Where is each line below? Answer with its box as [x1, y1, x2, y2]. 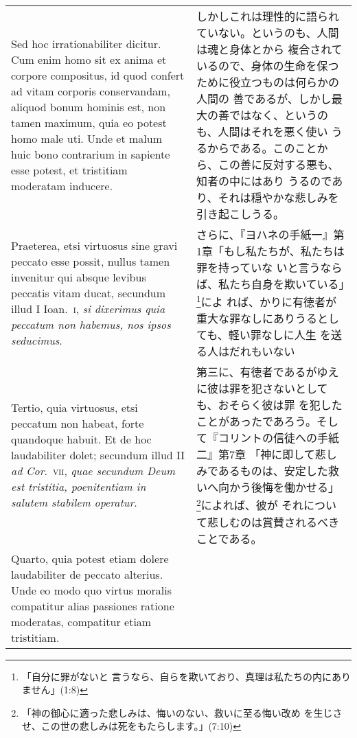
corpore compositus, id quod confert [11, 67, 185, 83]
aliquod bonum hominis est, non [11, 99, 166, 115]
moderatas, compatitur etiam [11, 613, 152, 630]
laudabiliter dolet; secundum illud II [11, 446, 185, 463]
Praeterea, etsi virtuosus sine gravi [11, 237, 178, 253]
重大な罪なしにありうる [196, 310, 318, 327]
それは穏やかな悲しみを [218, 189, 339, 205]
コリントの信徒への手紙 [218, 430, 340, 446]
